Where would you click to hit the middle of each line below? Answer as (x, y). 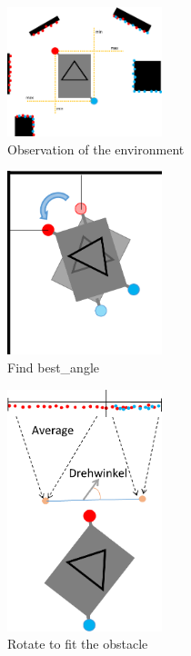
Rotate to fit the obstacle (78, 644)
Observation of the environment (96, 149)
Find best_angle (54, 367)
